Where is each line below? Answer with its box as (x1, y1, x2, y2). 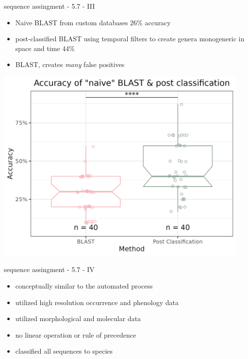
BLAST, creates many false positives (15, 59, 125, 69)
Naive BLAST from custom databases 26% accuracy (15, 17, 171, 27)
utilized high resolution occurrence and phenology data (15, 297, 179, 307)
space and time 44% (15, 43, 75, 53)
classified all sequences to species (15, 346, 113, 356)
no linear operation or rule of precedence (15, 329, 136, 340)
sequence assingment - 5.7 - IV (4, 264, 95, 274)
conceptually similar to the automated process (15, 281, 153, 291)
